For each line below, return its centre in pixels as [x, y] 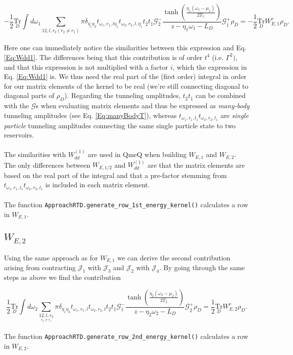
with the [17, 106]
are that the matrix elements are [196, 165]
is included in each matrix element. [98, 185]
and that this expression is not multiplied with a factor [86, 67]
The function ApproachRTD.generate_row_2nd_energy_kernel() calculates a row [126, 336]
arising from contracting [40, 267]
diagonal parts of [29, 95]
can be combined [221, 95]
